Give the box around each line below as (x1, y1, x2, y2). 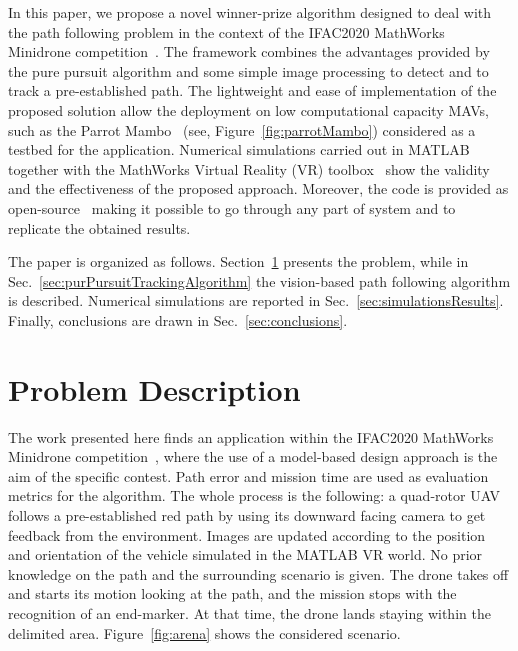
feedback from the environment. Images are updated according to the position (8, 524, 486, 545)
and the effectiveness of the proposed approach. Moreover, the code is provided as (8, 178, 509, 199)
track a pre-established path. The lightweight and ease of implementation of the (8, 80, 497, 101)
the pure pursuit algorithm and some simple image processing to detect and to (8, 60, 489, 81)
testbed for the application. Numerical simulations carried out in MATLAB (8, 139, 470, 160)
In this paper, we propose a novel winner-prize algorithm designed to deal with (8, 2, 492, 22)
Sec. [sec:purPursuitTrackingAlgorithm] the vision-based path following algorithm (8, 270, 511, 291)
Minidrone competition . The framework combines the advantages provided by (8, 41, 490, 62)
